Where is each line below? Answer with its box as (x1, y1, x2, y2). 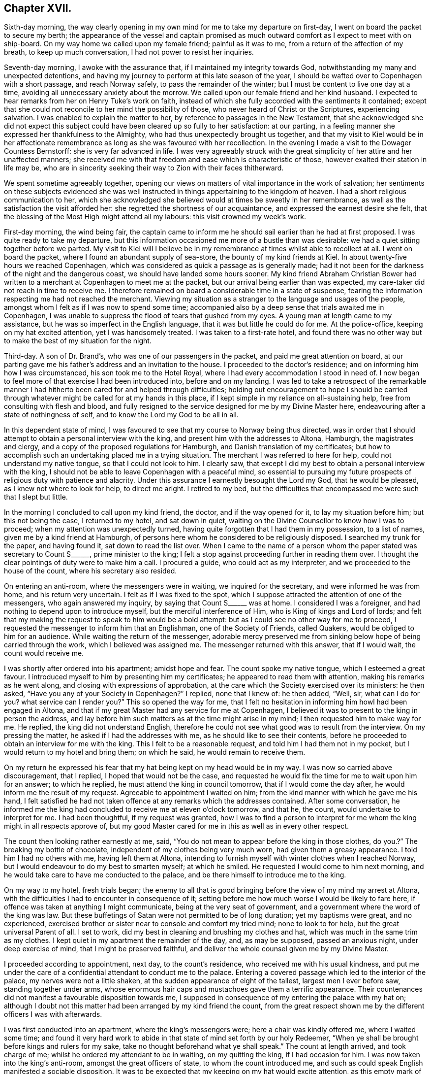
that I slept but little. (4, 493, 68, 502)
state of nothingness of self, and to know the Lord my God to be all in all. (4, 410, 239, 419)
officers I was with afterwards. (4, 1010, 102, 1019)
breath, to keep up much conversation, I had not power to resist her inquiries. (4, 48, 254, 57)
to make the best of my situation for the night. (4, 336, 152, 345)
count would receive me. (4, 649, 84, 658)
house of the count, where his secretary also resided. (4, 567, 177, 575)
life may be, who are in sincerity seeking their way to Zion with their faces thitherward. (4, 164, 284, 172)
